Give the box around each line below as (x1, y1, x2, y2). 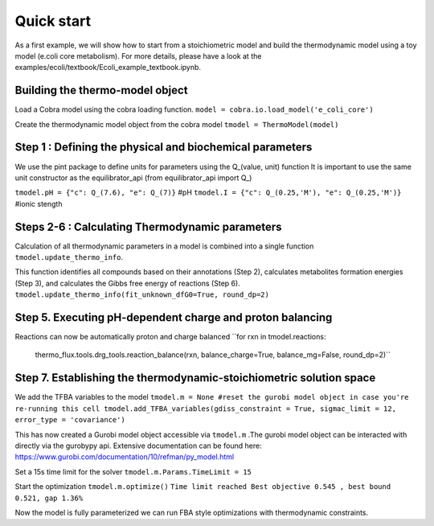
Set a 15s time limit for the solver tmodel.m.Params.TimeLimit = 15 (14, 466, 252, 476)
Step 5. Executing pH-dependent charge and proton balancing (14, 310, 333, 324)
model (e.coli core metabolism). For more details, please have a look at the (14, 51, 262, 60)
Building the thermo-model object (14, 84, 188, 97)
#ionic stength (14, 199, 63, 208)
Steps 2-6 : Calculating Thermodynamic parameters (14, 220, 282, 233)
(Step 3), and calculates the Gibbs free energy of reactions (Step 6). (14, 278, 240, 288)
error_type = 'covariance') (14, 415, 126, 425)
